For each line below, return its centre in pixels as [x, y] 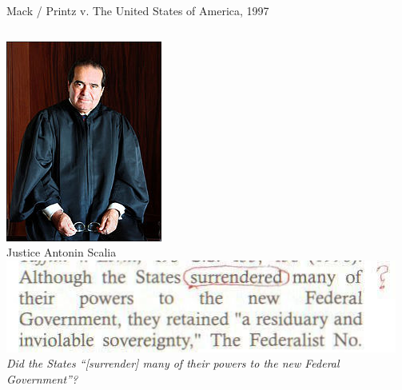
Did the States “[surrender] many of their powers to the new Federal [173, 363]
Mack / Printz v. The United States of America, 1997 [138, 10]
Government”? [42, 378]
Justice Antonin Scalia [62, 252]
